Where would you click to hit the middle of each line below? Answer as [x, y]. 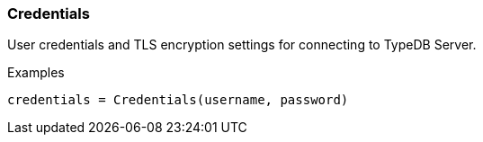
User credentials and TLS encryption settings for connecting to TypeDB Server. [242, 45]
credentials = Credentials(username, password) [178, 100]
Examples [36, 73]
